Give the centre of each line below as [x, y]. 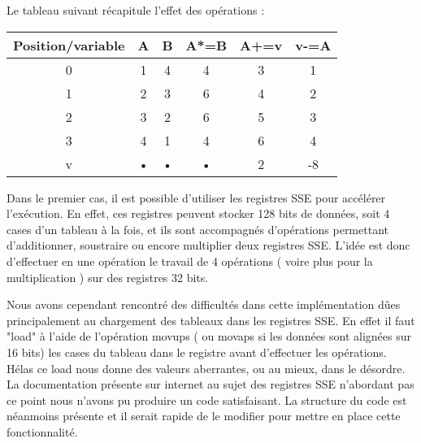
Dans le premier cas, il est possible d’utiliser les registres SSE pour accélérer [196, 197]
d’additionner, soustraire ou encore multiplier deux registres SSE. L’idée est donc [208, 245]
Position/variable [69, 45]
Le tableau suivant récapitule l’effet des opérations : [136, 10]
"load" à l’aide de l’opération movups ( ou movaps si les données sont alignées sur [209, 336]
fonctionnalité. [42, 431]
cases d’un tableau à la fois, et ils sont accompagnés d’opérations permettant [197, 229]
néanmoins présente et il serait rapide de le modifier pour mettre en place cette [204, 416]
